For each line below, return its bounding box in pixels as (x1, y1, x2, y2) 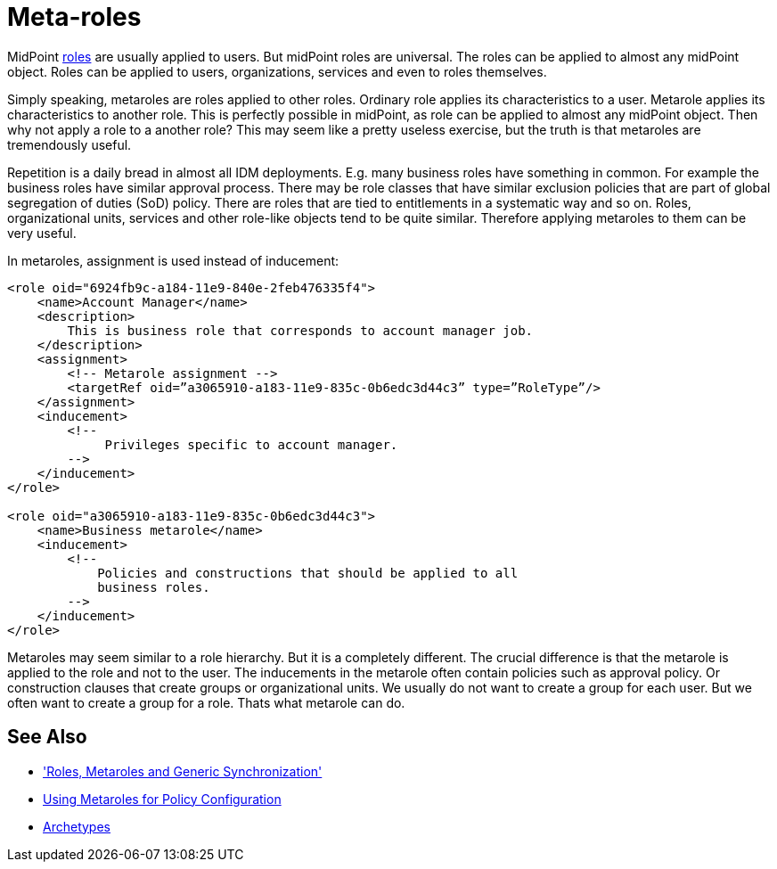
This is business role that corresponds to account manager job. (67, 323, 534, 338)
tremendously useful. (7, 136, 132, 152)
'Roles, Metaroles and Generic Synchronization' (43, 763, 323, 779)
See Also (7, 726, 87, 749)
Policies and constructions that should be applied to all (97, 565, 519, 580)
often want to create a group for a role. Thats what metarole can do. (7, 694, 405, 710)
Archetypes (43, 818, 110, 834)
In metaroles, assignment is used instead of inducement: (7, 252, 339, 268)
